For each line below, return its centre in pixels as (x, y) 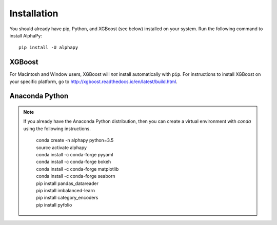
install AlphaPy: (26, 35)
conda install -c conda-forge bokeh (74, 162)
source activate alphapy (62, 147)
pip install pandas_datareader (67, 183)
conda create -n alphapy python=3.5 (75, 140)
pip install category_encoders (67, 198)
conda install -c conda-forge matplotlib (77, 169)
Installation (34, 13)
